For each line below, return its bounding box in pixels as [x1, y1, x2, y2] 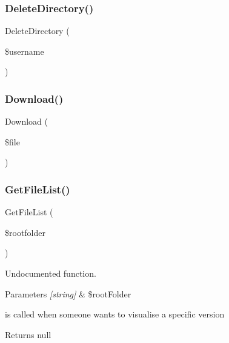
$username [5, 44, 44, 57]
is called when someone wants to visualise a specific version [5, 308, 225, 320]
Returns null [5, 328, 51, 341]
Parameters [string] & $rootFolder [5, 287, 131, 300]
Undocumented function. [5, 267, 96, 279]
